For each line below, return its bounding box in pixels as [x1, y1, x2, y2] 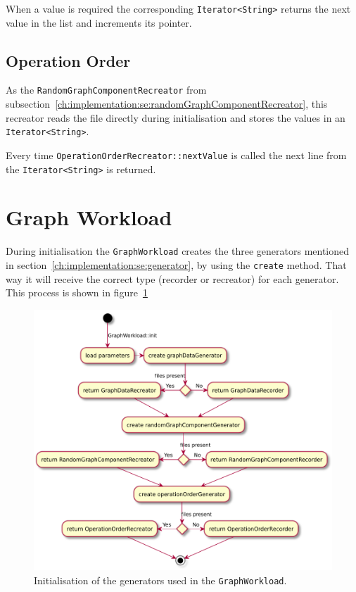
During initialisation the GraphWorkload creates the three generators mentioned [6, 244, 350, 258]
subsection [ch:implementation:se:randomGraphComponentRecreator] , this [6, 96, 328, 111]
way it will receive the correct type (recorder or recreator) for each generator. [6, 271, 339, 286]
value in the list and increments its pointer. [6, 15, 192, 30]
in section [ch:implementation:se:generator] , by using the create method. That [6, 258, 347, 272]
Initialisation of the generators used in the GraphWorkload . [34, 572, 287, 587]
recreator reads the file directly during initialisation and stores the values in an [6, 110, 345, 125]
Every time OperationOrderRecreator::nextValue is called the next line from [6, 147, 347, 162]
